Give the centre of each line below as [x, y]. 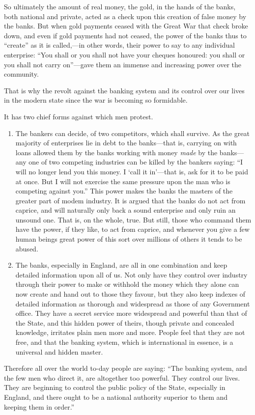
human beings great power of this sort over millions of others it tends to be [129, 239]
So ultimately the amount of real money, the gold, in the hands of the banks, [120, 6]
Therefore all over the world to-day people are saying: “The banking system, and [126, 368]
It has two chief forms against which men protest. [79, 116]
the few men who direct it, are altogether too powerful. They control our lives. [122, 377]
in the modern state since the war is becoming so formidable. [96, 100]
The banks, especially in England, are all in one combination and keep [121, 265]
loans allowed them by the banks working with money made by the [116, 152]
